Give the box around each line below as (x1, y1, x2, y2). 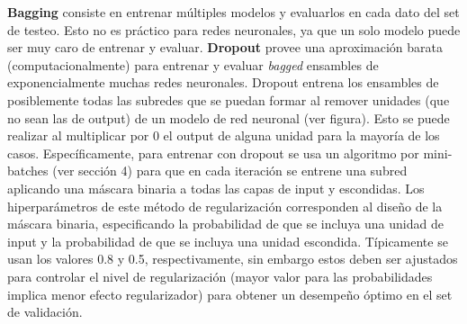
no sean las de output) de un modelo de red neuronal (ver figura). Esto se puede (7, 108, 450, 127)
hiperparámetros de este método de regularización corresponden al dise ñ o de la (7, 196, 443, 215)
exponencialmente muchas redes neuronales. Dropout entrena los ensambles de (7, 73, 439, 92)
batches (7, 161, 49, 180)
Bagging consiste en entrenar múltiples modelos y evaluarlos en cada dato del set (7, 3, 460, 21)
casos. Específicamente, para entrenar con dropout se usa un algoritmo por (7, 143, 419, 162)
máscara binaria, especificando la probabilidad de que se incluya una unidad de (7, 214, 444, 233)
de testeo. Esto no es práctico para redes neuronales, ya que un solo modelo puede (7, 20, 461, 39)
